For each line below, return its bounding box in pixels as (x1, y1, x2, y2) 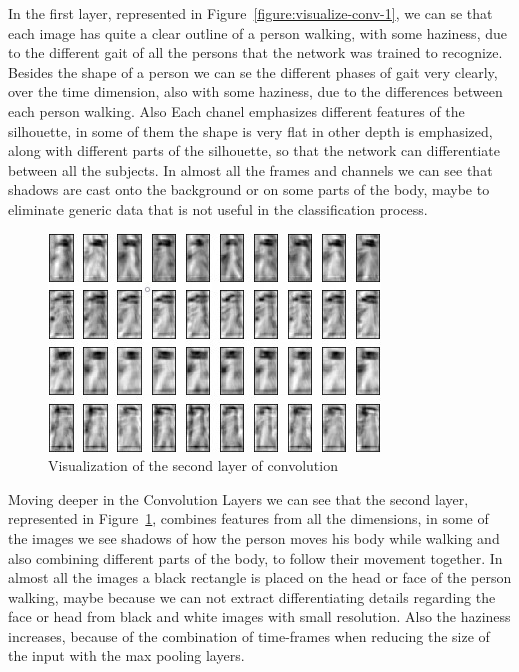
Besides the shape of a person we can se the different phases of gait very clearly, (8, 61, 498, 82)
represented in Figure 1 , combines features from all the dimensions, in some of (8, 508, 489, 529)
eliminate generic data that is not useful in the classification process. (8, 198, 428, 219)
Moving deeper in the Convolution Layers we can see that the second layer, (8, 488, 469, 509)
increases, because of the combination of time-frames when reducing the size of (8, 625, 490, 646)
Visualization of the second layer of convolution (48, 455, 338, 476)
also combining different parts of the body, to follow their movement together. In (8, 547, 503, 568)
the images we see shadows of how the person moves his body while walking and (8, 527, 500, 548)
